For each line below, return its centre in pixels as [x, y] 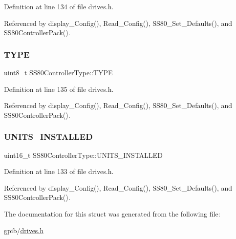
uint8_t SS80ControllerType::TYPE [58, 72]
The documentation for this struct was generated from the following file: [112, 213]
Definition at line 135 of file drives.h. [59, 89]
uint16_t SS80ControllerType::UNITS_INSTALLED [83, 155]
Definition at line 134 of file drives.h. [59, 6]
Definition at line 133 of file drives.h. [59, 171]
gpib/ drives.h [24, 230]
